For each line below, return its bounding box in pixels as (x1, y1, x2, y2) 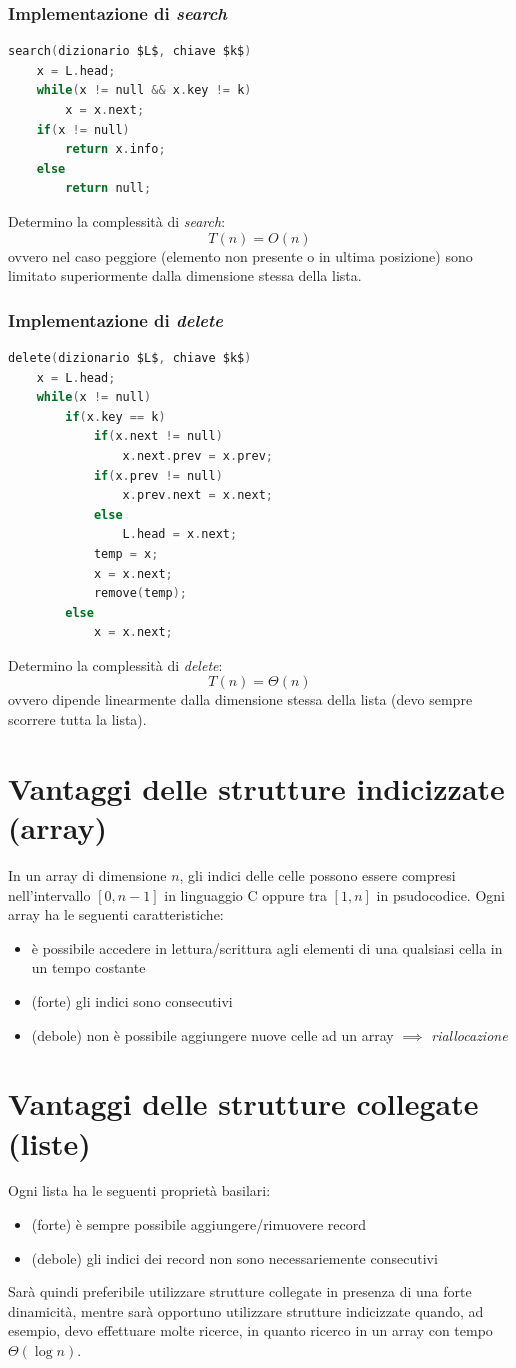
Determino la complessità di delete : (8, 654, 223, 675)
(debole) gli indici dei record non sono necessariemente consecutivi (31, 1247, 438, 1268)
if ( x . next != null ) (93, 429, 223, 444)
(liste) (8, 1122, 91, 1163)
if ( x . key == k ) (65, 409, 166, 424)
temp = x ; (93, 546, 159, 561)
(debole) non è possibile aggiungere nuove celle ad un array (31, 1024, 394, 1045)
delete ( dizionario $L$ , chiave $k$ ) (8, 350, 252, 365)
